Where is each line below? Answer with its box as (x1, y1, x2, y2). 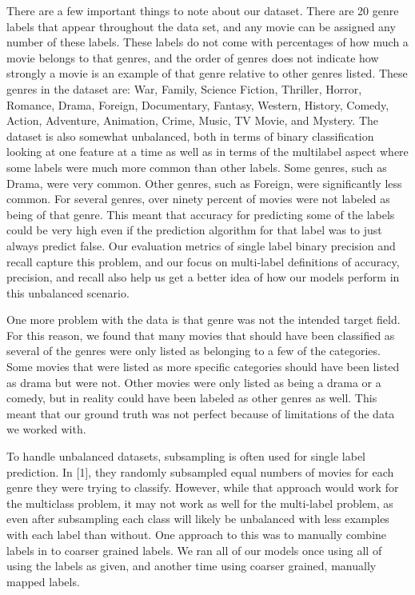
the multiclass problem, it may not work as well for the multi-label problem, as (6, 494, 393, 511)
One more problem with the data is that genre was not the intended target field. (6, 311, 401, 328)
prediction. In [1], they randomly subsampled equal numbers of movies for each (6, 463, 394, 480)
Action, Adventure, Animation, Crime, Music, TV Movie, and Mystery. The (6, 112, 379, 129)
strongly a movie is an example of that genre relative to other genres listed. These (6, 65, 408, 82)
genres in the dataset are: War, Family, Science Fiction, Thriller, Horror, (6, 80, 362, 97)
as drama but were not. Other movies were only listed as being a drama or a (6, 373, 381, 390)
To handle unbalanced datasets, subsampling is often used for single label (6, 448, 365, 465)
